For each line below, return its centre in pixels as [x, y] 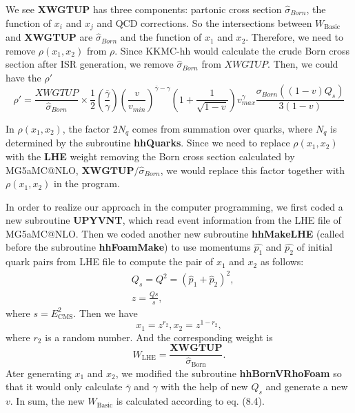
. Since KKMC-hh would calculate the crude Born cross [232, 50]
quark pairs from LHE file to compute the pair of [110, 261]
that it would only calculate [64, 386]
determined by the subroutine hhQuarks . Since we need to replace [148, 143]
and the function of [161, 37]
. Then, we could [303, 64]
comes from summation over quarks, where [222, 128]
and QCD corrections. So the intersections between [204, 22]
